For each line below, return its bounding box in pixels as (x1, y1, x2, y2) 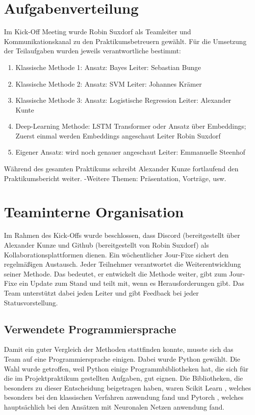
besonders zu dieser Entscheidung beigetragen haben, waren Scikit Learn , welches (4, 382, 251, 392)
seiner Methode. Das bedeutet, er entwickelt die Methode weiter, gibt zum (4, 268, 227, 278)
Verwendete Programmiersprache (4, 321, 176, 336)
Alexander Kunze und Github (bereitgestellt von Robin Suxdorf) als (4, 239, 209, 250)
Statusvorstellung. (4, 297, 58, 307)
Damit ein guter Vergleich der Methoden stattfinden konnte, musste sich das (4, 344, 233, 354)
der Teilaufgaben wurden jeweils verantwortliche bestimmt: (4, 46, 181, 56)
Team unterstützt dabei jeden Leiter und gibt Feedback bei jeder (4, 287, 199, 298)
